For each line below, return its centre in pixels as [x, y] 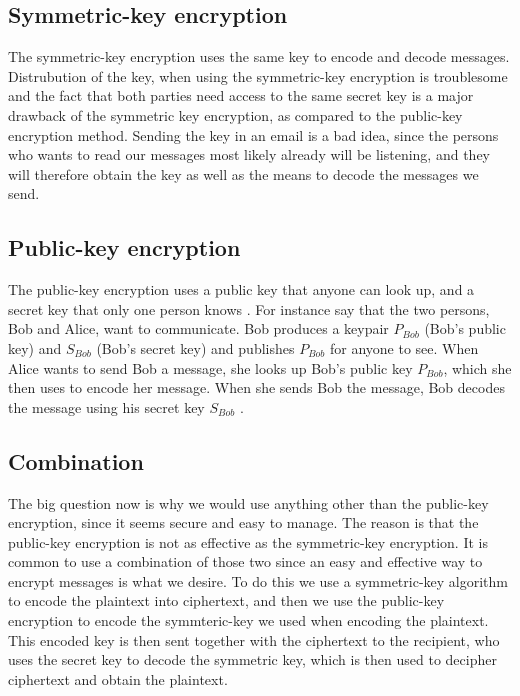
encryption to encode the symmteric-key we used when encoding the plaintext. [248, 620]
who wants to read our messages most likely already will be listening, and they [249, 154]
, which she [477, 367]
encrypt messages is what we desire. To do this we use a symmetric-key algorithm [258, 580]
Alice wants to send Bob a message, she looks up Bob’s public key [210, 367]
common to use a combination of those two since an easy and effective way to [245, 561]
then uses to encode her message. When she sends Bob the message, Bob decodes [256, 387]
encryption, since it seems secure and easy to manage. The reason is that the [243, 522]
